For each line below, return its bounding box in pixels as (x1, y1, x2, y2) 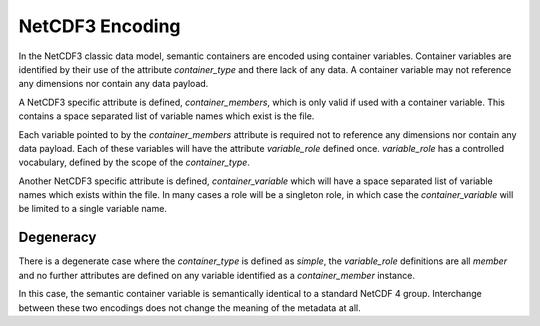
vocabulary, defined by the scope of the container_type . (18, 156, 250, 169)
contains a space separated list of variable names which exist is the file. (18, 110, 315, 122)
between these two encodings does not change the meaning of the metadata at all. (18, 301, 361, 314)
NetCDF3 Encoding (18, 15, 181, 37)
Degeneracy (18, 229, 97, 246)
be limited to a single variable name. (18, 203, 167, 215)
